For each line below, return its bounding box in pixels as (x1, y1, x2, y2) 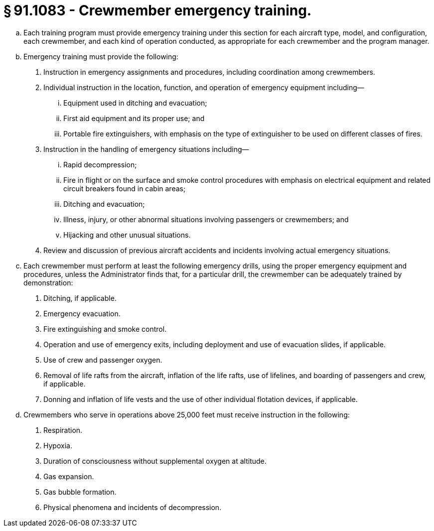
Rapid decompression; (63, 160, 137, 169)
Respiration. (43, 425, 83, 434)
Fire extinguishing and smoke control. (43, 324, 167, 333)
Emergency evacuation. (43, 309, 121, 318)
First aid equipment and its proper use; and (63, 114, 205, 123)
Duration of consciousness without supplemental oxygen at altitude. (43, 456, 267, 465)
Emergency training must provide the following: (23, 52, 178, 61)
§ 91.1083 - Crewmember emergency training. (3, 2, 312, 19)
